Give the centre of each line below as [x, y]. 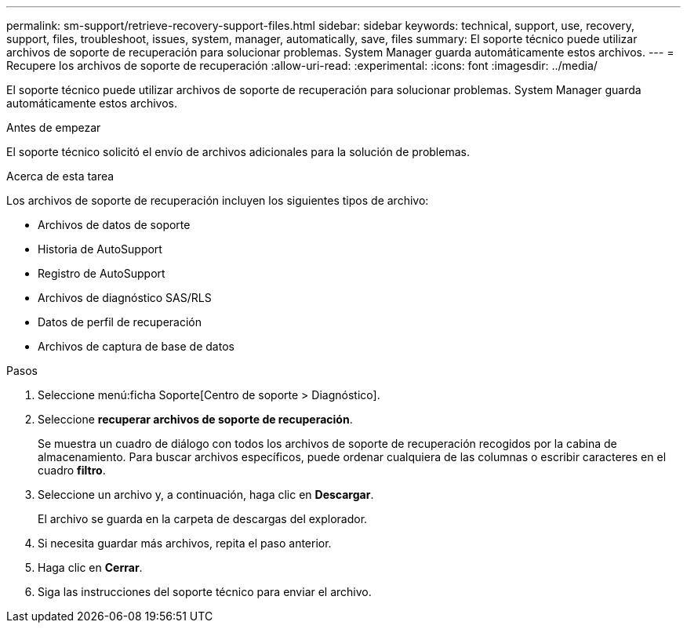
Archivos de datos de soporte [114, 225]
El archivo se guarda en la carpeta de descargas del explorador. [203, 519]
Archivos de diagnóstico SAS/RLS [125, 298]
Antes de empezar [54, 127]
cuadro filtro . [72, 470]
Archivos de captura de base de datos [136, 346]
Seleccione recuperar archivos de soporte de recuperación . [195, 419]
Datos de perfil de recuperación [120, 322]
